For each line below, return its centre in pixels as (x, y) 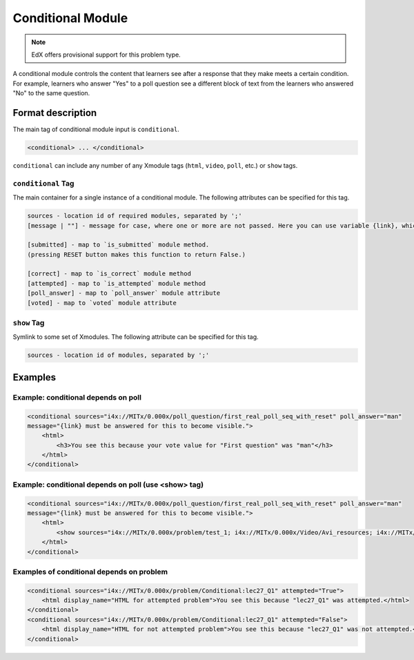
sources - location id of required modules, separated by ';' (135, 216)
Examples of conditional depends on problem (90, 572)
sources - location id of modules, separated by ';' (118, 355)
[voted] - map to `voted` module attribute (102, 303)
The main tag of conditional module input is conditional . (96, 129)
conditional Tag (43, 183)
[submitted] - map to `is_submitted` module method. (118, 245)
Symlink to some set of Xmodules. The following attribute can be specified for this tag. (136, 337)
